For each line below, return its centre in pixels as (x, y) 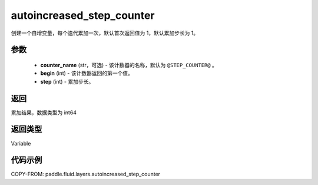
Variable (21, 143)
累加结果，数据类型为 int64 (44, 113)
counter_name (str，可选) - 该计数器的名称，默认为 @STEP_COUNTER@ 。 (129, 65)
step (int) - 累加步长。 (67, 81)
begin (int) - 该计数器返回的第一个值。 (87, 73)
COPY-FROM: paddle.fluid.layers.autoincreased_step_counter (86, 174)
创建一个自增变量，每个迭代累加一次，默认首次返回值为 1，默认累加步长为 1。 (105, 33)
